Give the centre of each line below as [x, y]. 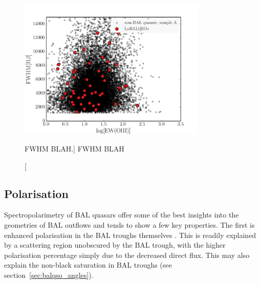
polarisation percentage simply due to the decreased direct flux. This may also [127, 255]
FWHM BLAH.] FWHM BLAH [74, 148]
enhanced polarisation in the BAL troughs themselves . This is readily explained [130, 235]
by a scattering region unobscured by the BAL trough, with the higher [115, 245]
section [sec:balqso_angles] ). [49, 275]
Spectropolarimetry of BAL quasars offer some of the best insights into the [122, 215]
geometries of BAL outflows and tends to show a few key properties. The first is [129, 224]
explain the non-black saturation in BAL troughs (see [88, 265]
